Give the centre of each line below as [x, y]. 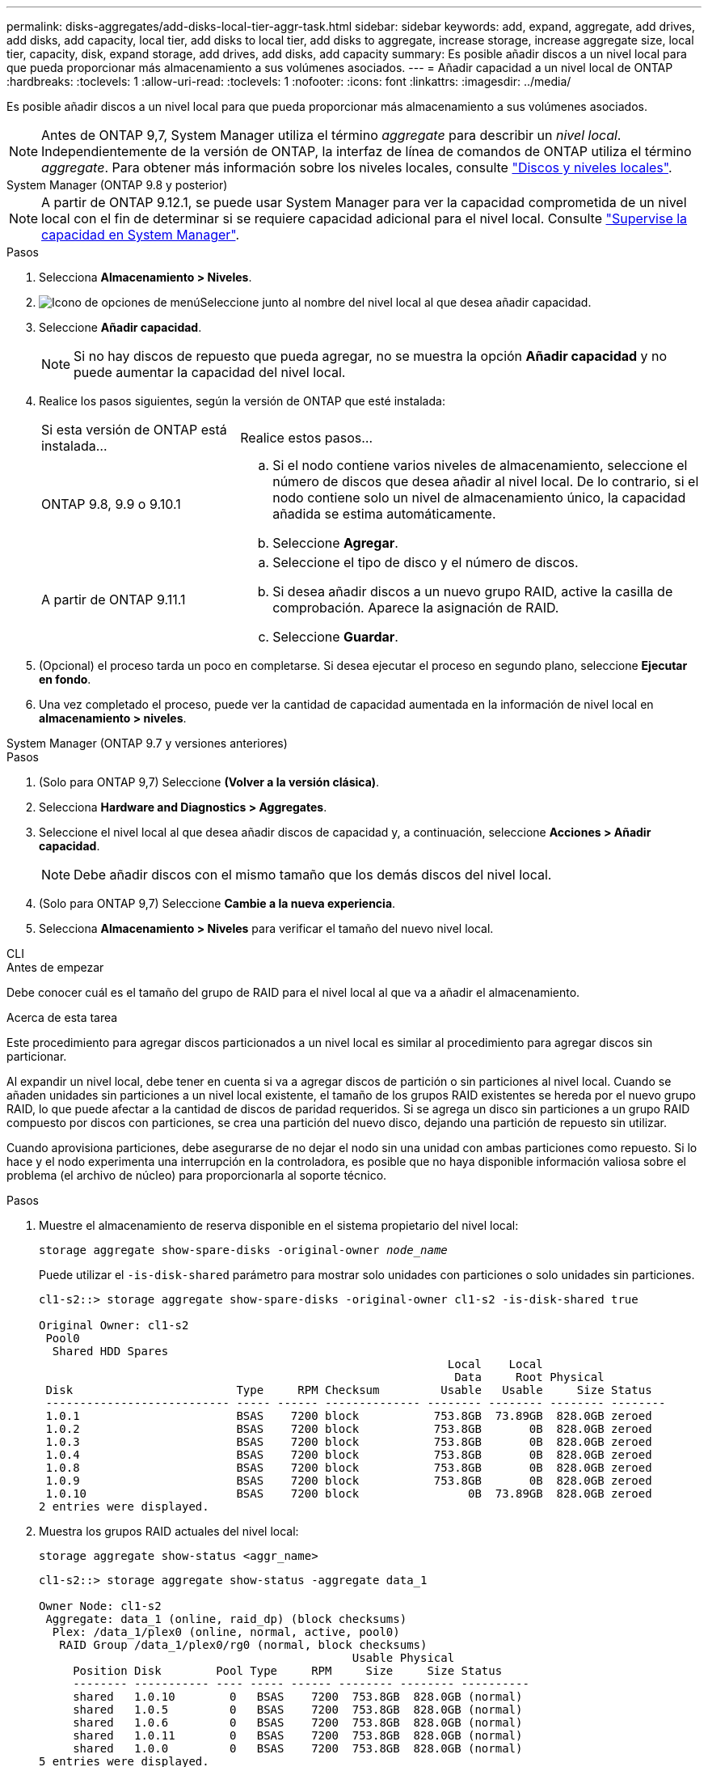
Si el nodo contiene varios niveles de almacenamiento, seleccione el [480, 465]
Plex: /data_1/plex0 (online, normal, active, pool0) [226, 1632]
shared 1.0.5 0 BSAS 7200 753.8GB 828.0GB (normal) [298, 1710]
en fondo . [65, 679]
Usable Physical [403, 1658]
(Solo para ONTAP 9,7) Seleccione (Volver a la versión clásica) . [209, 782]
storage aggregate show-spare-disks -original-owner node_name [243, 1250]
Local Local [495, 1364]
